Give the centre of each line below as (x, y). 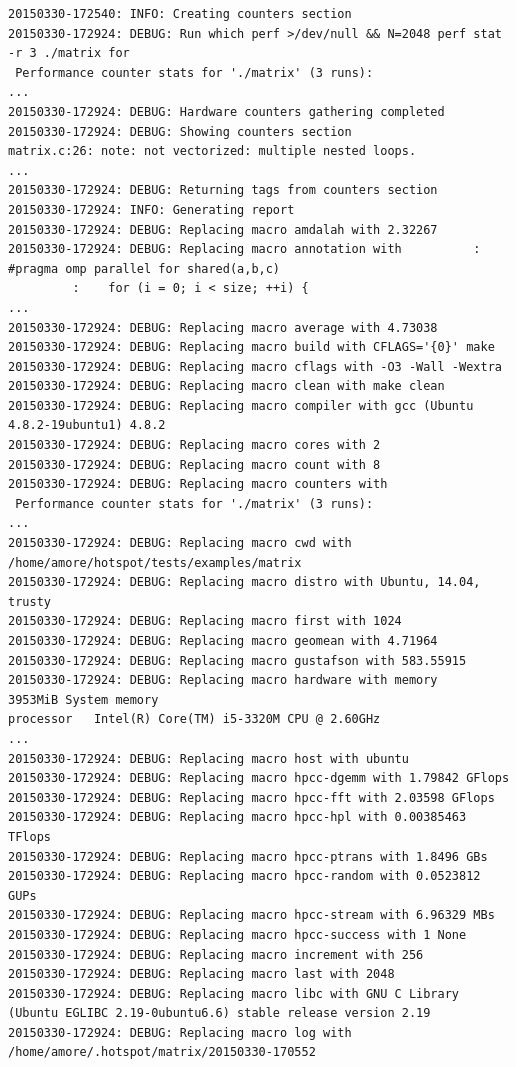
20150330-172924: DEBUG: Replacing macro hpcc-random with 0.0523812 (244, 876)
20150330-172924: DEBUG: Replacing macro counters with (198, 484)
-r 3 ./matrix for (69, 53)
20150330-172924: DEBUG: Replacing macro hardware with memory (223, 680)
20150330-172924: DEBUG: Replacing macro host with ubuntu (208, 758)
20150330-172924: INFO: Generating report (151, 209)
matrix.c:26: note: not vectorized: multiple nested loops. (212, 151)
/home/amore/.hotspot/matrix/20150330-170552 (162, 1052)
